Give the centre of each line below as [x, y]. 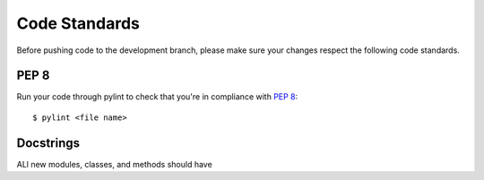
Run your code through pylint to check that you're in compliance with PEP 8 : [157, 97]
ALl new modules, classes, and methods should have [114, 164]
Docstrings [48, 143]
